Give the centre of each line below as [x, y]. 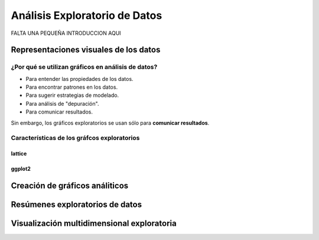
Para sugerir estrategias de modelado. [72, 95]
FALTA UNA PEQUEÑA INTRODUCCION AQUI [66, 33]
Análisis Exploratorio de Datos [87, 15]
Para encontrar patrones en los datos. [72, 87]
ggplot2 [21, 169]
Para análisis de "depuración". [62, 103]
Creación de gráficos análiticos [70, 186]
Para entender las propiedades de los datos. [79, 79]
